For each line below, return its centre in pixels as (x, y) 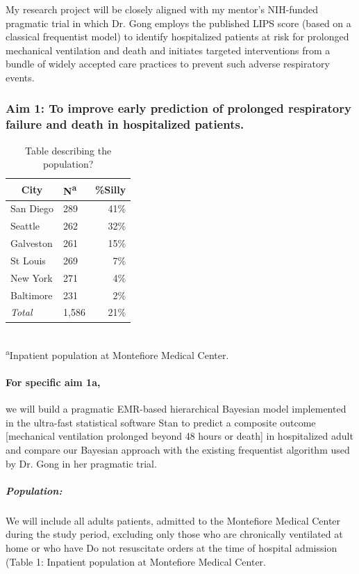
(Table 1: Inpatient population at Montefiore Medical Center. (136, 561)
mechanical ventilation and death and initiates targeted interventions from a (168, 50)
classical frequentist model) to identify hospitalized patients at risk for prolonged (177, 37)
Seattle (25, 226)
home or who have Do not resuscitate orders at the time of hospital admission (172, 547)
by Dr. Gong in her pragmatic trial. (81, 463)
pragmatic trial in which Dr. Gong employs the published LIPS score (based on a (178, 23)
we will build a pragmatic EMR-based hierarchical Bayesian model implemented (176, 409)
